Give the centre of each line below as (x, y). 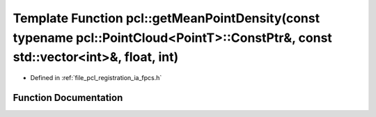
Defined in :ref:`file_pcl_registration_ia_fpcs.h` (96, 78)
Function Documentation (68, 97)
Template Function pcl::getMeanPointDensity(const (166, 18)
